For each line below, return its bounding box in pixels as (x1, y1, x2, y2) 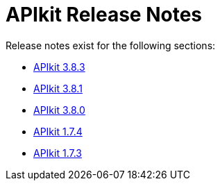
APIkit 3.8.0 (33, 103, 85, 116)
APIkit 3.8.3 (33, 60, 85, 73)
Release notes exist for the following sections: (6, 39, 216, 51)
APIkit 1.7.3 (33, 146, 82, 159)
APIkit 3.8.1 (33, 82, 83, 94)
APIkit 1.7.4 (33, 125, 83, 137)
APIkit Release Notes (6, 3, 202, 26)
